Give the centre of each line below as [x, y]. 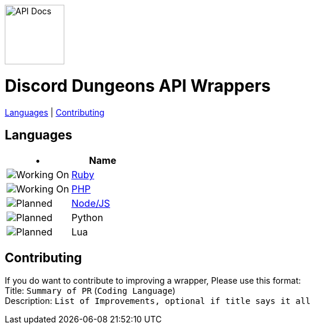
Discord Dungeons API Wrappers [138, 86]
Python [87, 218]
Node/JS [91, 204]
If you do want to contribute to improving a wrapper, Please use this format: [153, 281]
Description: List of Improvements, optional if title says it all [158, 301]
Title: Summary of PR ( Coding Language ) [90, 291]
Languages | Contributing [55, 112]
